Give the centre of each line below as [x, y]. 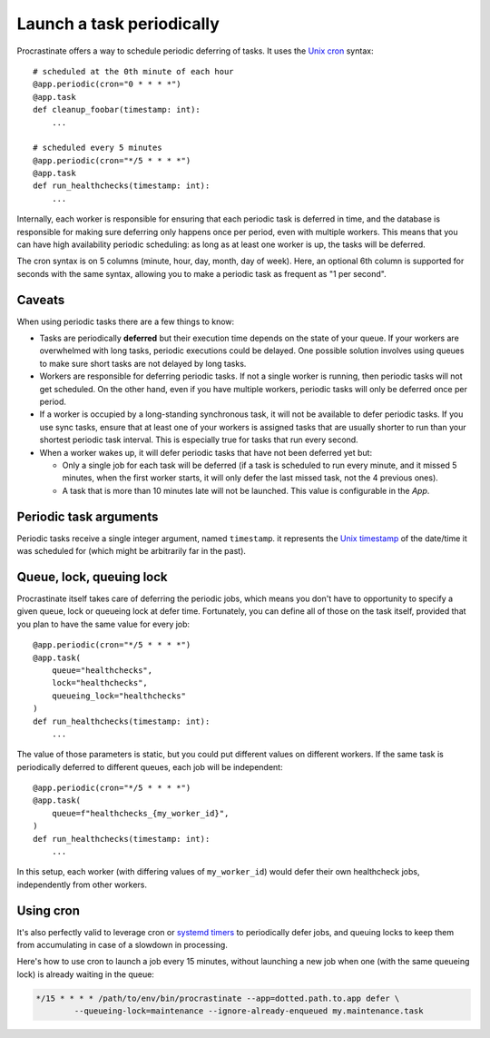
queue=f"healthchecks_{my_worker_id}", [140, 813]
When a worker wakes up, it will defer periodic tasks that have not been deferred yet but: [206, 452]
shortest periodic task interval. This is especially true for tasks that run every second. [199, 440]
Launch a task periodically [118, 24]
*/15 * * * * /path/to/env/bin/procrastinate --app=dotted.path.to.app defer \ [218, 998]
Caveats [41, 300]
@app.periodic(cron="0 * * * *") [107, 84]
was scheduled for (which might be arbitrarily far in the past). [132, 551]
